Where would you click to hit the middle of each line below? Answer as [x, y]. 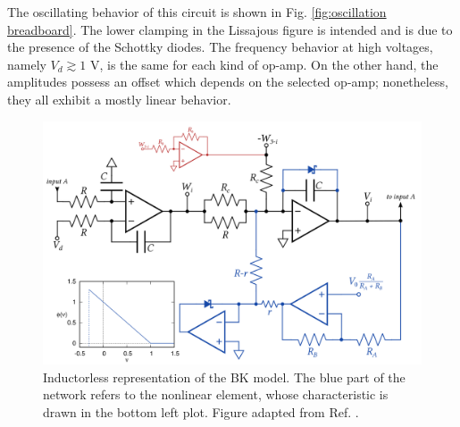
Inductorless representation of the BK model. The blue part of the [224, 377]
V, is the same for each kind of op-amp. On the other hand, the [264, 64]
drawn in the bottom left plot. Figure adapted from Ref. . [201, 411]
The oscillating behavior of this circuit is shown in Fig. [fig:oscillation [197, 12]
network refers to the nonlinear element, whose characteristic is [216, 394]
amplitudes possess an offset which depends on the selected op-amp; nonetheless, [228, 82]
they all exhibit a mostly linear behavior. [119, 99]
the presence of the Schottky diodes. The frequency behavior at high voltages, [220, 47]
